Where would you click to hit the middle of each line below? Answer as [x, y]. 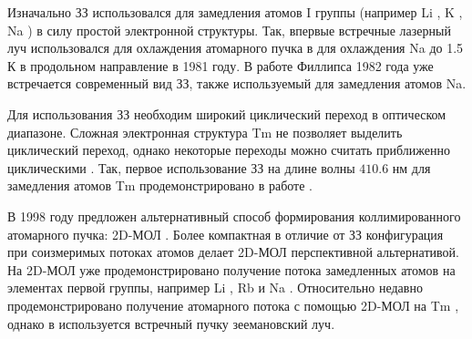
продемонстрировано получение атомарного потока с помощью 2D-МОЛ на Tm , [233, 305]
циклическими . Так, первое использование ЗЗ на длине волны [181, 167]
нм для [411, 167]
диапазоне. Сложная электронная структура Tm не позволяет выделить [205, 132]
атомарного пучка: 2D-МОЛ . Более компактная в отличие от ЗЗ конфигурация [226, 234]
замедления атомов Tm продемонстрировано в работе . [160, 185]
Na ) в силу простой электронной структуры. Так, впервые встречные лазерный [229, 30]
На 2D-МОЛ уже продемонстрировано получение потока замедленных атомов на [231, 269]
